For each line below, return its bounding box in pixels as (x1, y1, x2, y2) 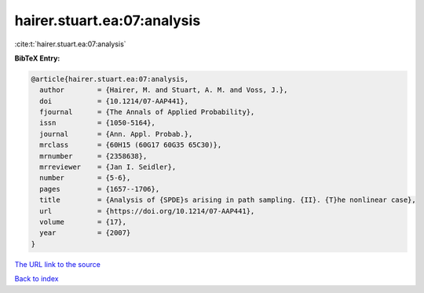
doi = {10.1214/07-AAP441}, (39, 97, 188, 105)
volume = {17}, (39, 218, 127, 226)
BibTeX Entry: (14, 53, 60, 63)
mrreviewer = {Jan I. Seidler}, (39, 163, 177, 172)
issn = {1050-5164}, (39, 119, 156, 127)
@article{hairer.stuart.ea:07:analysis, (31, 75, 188, 83)
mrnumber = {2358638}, (39, 152, 148, 160)
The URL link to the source (14, 259, 101, 269)
